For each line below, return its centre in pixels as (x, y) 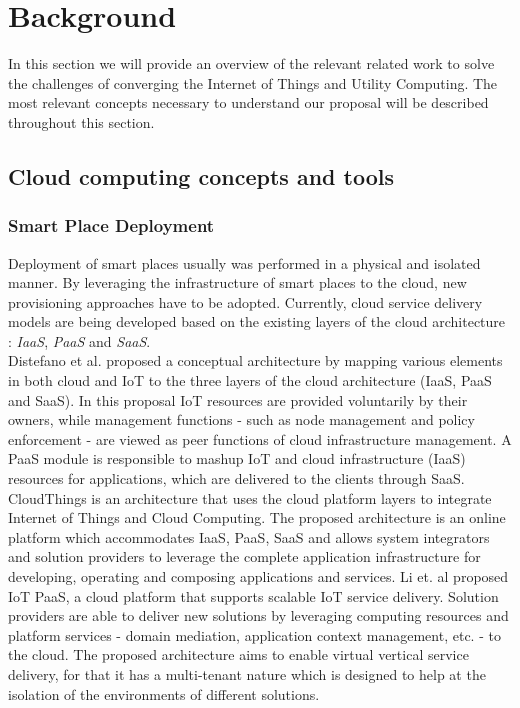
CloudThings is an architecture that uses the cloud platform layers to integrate (250, 497)
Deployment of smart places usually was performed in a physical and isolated (244, 262)
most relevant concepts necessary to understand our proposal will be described (248, 102)
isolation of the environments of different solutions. (164, 693)
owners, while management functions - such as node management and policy (241, 419)
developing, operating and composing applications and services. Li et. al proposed (258, 576)
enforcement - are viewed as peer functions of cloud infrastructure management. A (260, 438)
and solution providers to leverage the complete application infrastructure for (244, 556)
